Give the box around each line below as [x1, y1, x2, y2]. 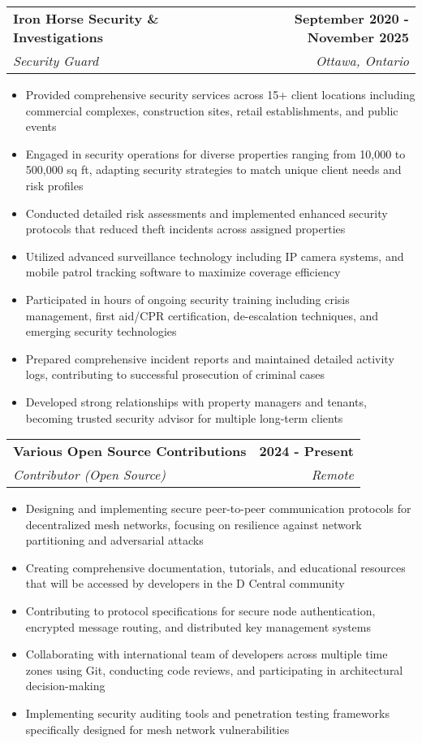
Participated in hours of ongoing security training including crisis [25, 290, 350, 307]
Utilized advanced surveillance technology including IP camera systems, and [25, 247, 404, 264]
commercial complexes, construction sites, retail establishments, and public [25, 102, 398, 119]
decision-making [25, 677, 105, 694]
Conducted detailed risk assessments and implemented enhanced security [25, 204, 388, 221]
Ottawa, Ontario [315, 51, 409, 70]
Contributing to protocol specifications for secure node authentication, [25, 602, 376, 619]
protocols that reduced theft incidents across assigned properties [25, 220, 346, 237]
